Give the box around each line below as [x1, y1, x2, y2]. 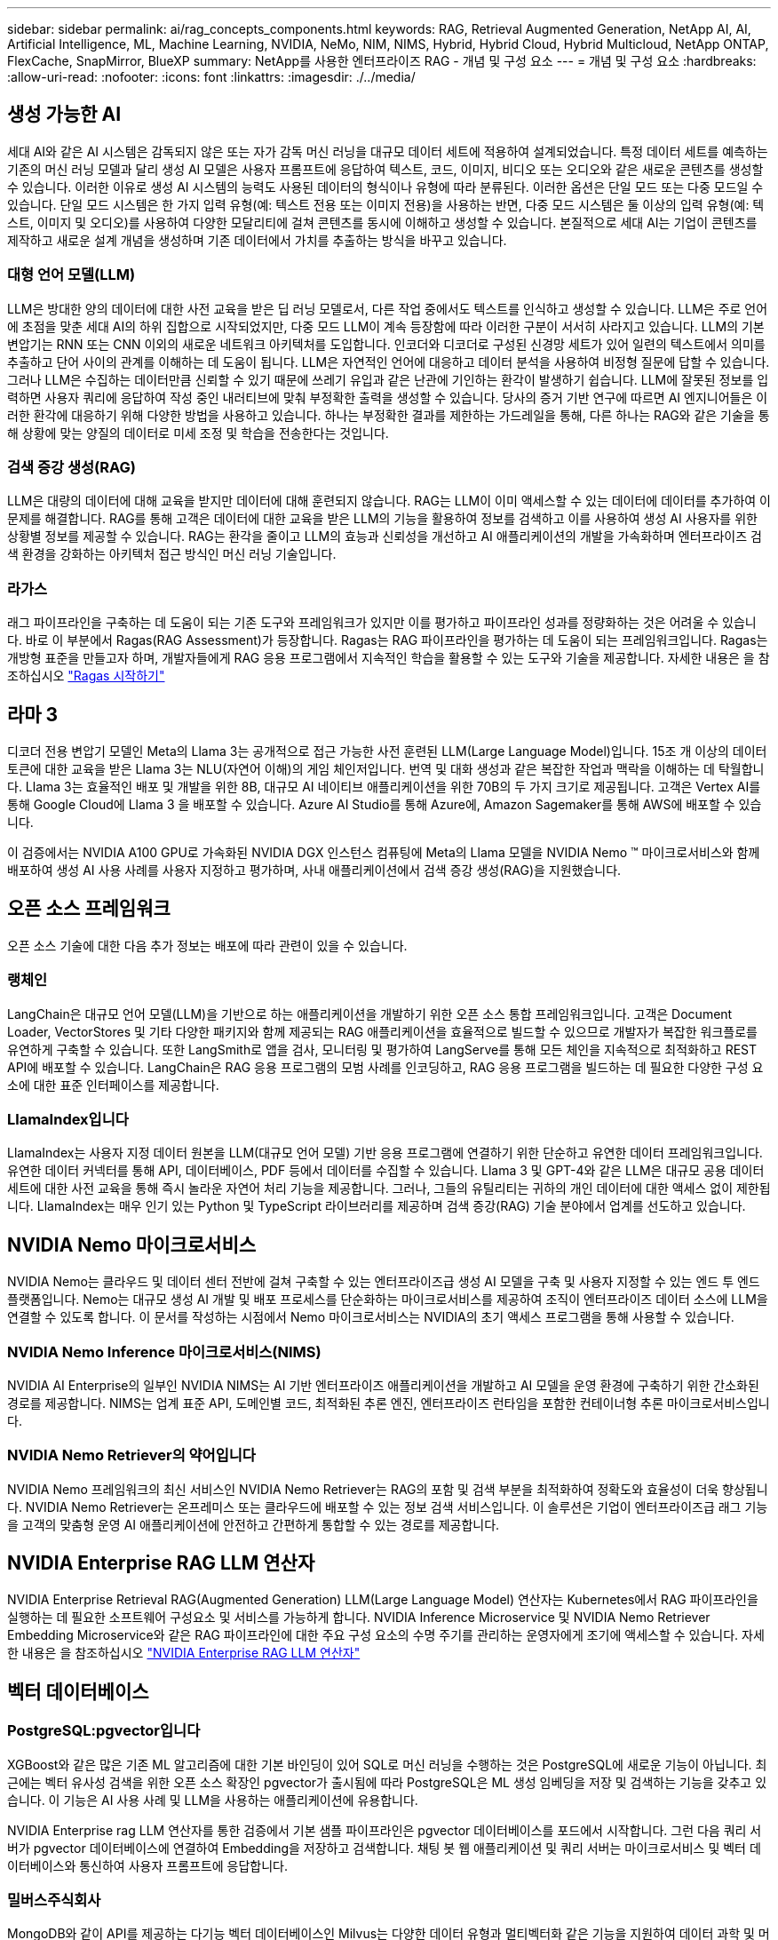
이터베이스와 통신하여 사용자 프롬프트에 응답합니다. [7, 1857, 289, 1873]
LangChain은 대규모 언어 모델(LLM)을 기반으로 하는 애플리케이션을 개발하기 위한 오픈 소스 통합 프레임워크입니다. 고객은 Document [7, 1006, 733, 1022]
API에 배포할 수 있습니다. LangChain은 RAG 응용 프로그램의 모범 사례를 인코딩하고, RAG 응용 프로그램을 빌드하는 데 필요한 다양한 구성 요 [7, 1059, 764, 1075]
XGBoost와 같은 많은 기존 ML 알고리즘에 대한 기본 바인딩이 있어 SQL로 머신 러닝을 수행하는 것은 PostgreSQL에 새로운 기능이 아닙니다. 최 [7, 1756, 767, 1772]
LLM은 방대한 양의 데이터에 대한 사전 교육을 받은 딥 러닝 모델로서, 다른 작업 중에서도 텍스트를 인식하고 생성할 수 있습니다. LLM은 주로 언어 [7, 300, 768, 316]
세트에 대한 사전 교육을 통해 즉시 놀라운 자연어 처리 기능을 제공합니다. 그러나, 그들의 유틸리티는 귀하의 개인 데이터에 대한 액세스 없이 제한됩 [7, 1181, 771, 1197]
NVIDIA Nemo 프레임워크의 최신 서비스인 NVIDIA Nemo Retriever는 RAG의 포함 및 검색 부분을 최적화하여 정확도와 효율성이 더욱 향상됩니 [7, 1481, 768, 1497]
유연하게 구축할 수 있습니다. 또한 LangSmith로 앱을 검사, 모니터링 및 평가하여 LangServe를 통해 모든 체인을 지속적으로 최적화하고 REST [7, 1041, 758, 1057]
